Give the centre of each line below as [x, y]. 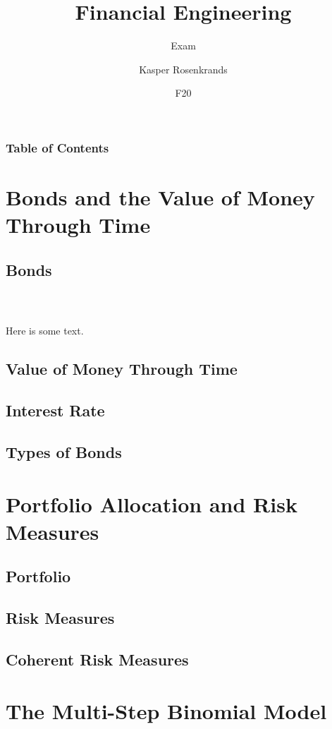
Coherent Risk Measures [97, 659]
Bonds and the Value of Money [160, 197]
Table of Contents [57, 147]
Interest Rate [55, 410]
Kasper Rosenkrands [183, 69]
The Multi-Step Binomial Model [166, 711]
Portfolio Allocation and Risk [152, 504]
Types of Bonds [64, 451]
